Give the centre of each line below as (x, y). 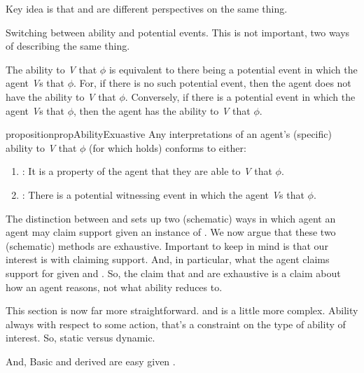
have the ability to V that (61, 96)
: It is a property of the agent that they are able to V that (147, 171)
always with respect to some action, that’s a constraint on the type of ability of (176, 324)
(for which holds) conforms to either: (168, 147)
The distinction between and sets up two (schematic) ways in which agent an (171, 218)
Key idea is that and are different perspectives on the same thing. (147, 8)
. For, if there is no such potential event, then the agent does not (212, 83)
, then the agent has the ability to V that (162, 110)
